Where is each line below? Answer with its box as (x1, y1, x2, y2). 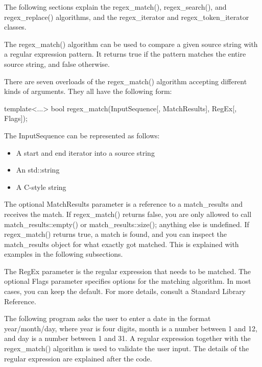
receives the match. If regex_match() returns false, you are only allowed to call (4, 208, 252, 219)
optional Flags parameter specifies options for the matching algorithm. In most (4, 276, 251, 286)
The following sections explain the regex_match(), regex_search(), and (4, 2, 227, 12)
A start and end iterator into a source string (16, 147, 155, 158)
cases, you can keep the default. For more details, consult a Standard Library (4, 286, 246, 297)
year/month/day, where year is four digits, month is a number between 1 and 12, (4, 323, 257, 333)
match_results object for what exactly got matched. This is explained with (4, 238, 239, 249)
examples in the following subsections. (4, 249, 123, 259)
